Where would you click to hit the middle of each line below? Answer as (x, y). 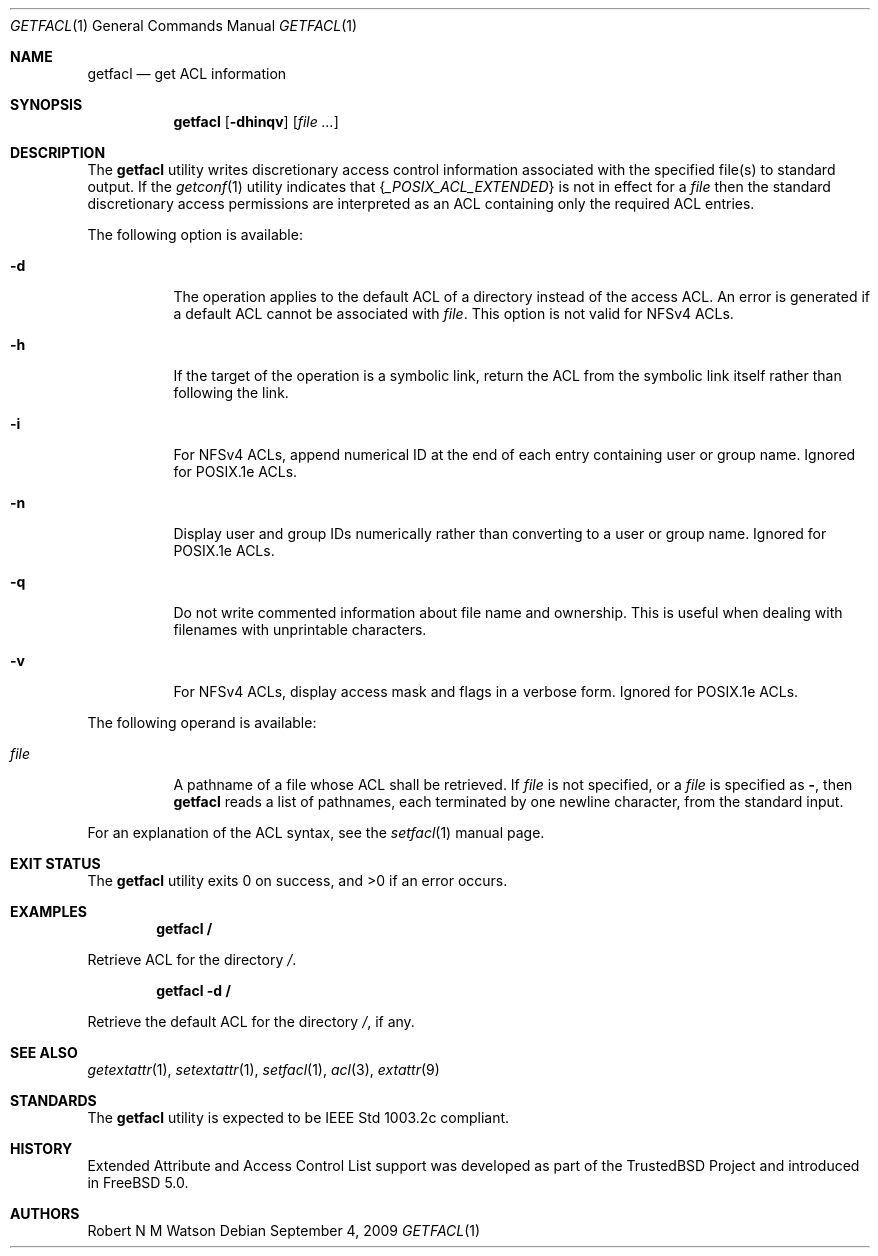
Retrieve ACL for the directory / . (192, 959)
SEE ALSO (44, 1052)
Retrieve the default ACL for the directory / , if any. (251, 1021)
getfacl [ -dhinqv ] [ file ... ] (256, 121)
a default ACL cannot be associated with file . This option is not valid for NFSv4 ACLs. (453, 313)
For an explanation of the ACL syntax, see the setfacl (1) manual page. (316, 832)
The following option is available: (195, 234)
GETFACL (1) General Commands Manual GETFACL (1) (184, 25)
